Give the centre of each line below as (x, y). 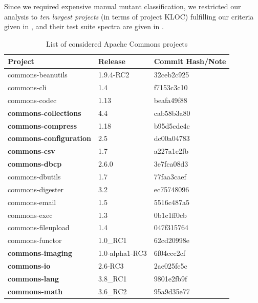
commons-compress (42, 125)
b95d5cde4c (172, 125)
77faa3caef (170, 176)
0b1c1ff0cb (170, 215)
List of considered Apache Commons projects (117, 43)
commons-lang (34, 278)
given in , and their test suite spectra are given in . (84, 26)
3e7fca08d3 (171, 164)
